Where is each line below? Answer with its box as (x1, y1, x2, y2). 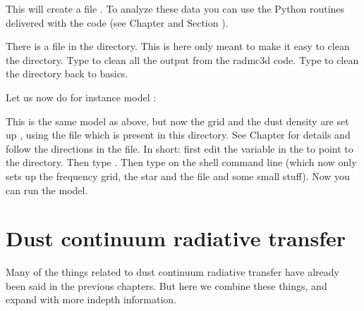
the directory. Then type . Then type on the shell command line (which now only (6, 155, 357, 170)
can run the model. (6, 182, 88, 197)
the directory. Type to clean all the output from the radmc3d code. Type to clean (6, 52, 359, 67)
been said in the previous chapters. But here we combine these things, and (6, 278, 327, 293)
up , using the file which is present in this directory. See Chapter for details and (6, 127, 351, 142)
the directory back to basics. (6, 66, 128, 81)
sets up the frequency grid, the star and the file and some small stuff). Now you (6, 168, 350, 183)
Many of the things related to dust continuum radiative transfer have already (6, 265, 339, 279)
